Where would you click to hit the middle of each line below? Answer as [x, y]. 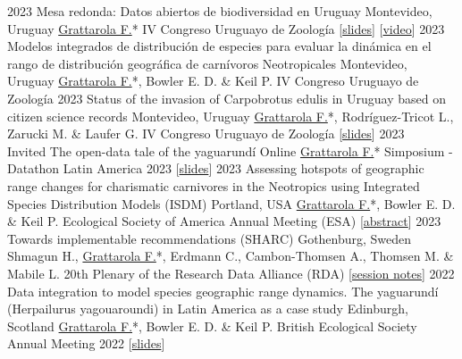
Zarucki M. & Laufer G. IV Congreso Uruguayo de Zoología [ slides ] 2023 [206, 134]
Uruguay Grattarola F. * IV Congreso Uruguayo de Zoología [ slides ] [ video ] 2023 [226, 28]
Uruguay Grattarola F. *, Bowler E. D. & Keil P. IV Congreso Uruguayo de [213, 81]
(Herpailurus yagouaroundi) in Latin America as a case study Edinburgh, [208, 309]
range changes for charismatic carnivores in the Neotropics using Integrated [214, 185]
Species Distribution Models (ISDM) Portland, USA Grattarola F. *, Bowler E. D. [231, 203]
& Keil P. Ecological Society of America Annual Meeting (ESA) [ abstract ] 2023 [224, 221]
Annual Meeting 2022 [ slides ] [86, 343]
